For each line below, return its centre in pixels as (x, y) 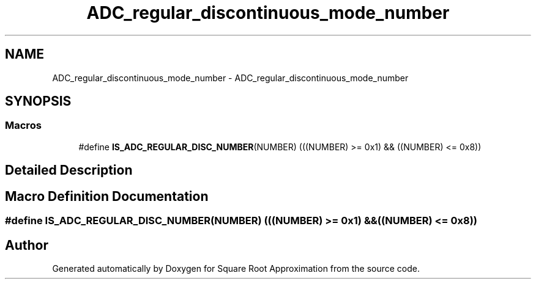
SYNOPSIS (38, 101)
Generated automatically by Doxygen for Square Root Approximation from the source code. (236, 268)
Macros (23, 126)
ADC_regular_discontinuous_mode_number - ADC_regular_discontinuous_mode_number (230, 78)
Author (27, 245)
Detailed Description (69, 170)
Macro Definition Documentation (107, 196)
